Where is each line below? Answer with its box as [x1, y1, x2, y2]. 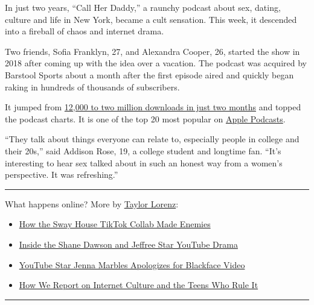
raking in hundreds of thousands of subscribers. [5, 80, 180, 93]
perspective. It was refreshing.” [5, 168, 118, 181]
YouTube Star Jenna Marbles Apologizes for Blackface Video [19, 258, 245, 271]
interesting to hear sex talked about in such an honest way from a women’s [5, 156, 283, 169]
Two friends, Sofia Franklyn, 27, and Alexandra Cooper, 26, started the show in [5, 45, 300, 57]
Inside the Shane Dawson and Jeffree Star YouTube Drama [19, 237, 238, 250]
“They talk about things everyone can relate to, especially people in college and [5, 133, 300, 145]
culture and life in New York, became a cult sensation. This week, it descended [5, 13, 297, 25]
